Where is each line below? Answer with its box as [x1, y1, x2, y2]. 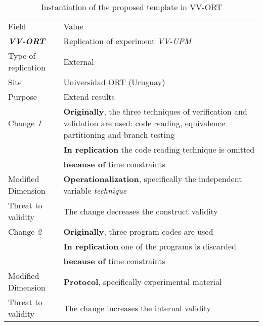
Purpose [8, 91, 37, 102]
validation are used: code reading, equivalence [63, 117, 225, 129]
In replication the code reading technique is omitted [63, 143, 255, 155]
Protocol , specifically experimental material [63, 275, 222, 287]
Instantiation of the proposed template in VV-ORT [40, 1, 223, 13]
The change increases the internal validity [63, 302, 211, 314]
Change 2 [8, 226, 41, 237]
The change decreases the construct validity [63, 205, 218, 217]
